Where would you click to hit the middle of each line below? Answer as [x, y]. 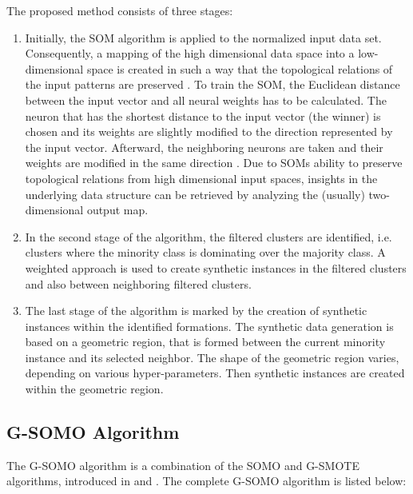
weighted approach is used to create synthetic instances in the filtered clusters [216, 267]
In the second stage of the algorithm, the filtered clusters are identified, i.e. [208, 236]
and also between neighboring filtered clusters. [138, 283]
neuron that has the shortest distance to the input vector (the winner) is [203, 116]
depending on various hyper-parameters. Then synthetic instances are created [215, 373]
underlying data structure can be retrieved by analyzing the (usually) [195, 194]
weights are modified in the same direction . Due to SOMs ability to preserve [214, 163]
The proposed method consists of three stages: [120, 10]
